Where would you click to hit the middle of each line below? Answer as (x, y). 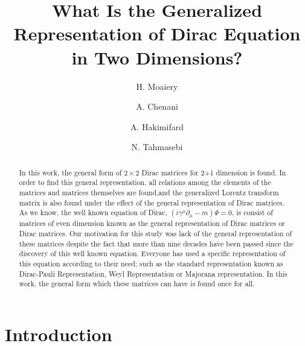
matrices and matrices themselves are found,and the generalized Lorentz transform (149, 192)
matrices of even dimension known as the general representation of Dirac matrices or (152, 223)
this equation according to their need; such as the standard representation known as (151, 263)
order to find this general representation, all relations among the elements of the (145, 182)
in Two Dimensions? (157, 57)
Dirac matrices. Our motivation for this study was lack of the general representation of (156, 233)
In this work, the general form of (70, 172)
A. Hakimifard (157, 126)
